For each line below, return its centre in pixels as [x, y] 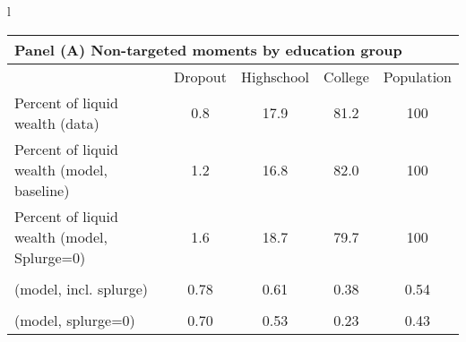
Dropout [200, 76]
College [346, 76]
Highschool [275, 76]
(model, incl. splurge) [82, 288]
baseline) [42, 190]
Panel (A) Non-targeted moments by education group [208, 49]
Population [417, 76]
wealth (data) [57, 123]
